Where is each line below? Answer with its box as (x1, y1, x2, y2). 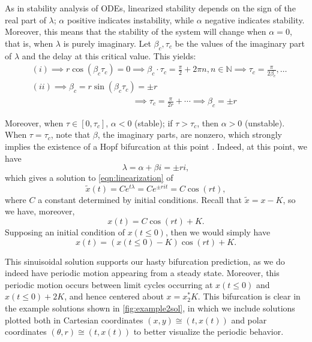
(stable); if (134, 116, 173, 129)
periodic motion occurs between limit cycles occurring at (5, 278, 213, 290)
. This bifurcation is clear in (197, 290, 301, 302)
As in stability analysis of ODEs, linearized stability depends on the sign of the (5, 2, 296, 14)
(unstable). (244, 116, 285, 129)
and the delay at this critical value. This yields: (22, 49, 196, 62)
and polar (231, 313, 267, 326)
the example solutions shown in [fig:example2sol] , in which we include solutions (5, 302, 295, 314)
